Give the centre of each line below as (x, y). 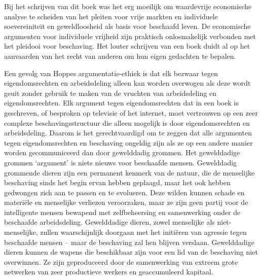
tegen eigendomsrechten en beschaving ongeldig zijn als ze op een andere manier (128, 142)
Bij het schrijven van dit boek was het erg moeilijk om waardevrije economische (128, 6)
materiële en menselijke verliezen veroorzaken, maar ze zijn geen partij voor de (126, 202)
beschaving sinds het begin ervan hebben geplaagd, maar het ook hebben (117, 182)
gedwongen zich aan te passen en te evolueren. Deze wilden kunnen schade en (124, 192)
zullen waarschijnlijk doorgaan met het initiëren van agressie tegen (143, 232)
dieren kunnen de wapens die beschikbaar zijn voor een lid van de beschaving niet (131, 252)
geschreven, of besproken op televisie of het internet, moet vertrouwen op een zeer (131, 112)
